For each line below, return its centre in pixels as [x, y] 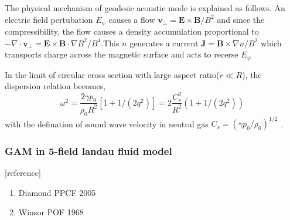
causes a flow [132, 19]
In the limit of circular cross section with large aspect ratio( [112, 74]
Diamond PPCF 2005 [57, 192]
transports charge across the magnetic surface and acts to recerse [122, 54]
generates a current [164, 43]
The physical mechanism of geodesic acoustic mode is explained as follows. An [145, 8]
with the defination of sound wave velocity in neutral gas [107, 123]
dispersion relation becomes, [55, 86]
